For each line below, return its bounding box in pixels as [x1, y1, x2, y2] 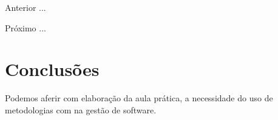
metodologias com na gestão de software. [5, 103, 157, 116]
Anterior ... [5, 1, 46, 13]
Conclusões [5, 57, 100, 81]
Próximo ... [5, 21, 46, 34]
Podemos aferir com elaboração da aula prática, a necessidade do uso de [5, 92, 273, 104]
